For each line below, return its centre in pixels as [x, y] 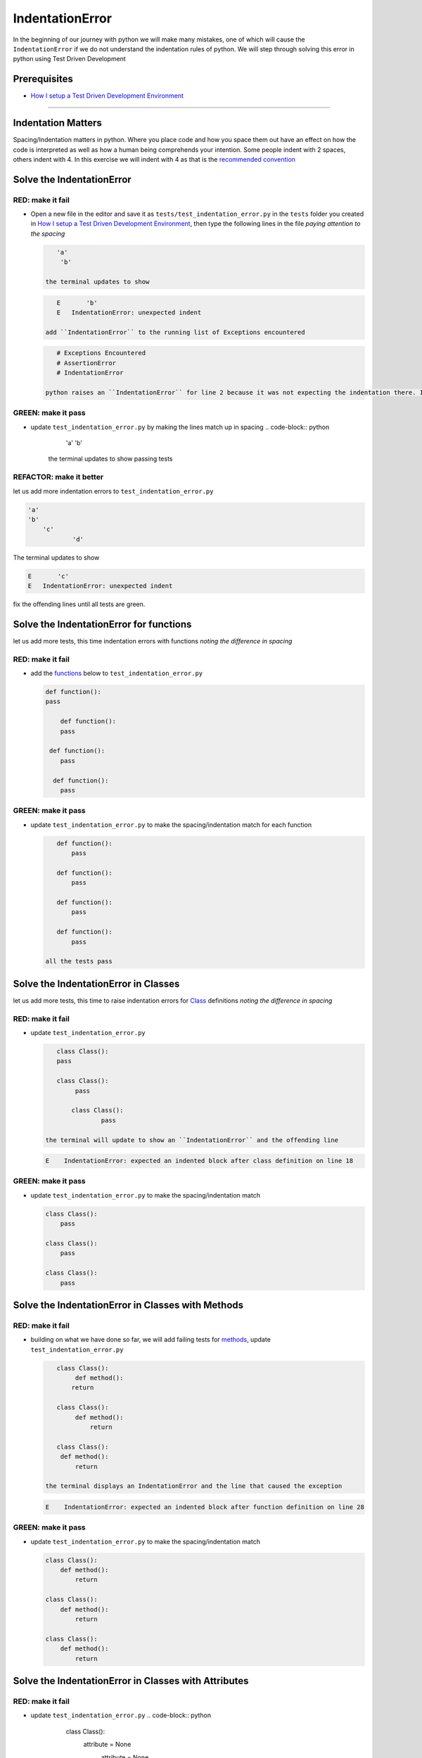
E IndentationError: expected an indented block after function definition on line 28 [205, 1507]
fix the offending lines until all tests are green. [79, 604]
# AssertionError [86, 363]
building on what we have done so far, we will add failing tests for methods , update [151, 1340]
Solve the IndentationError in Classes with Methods [128, 1305]
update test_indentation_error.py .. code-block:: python [121, 1715]
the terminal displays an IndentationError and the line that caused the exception [194, 1486]
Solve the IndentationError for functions [102, 624]
